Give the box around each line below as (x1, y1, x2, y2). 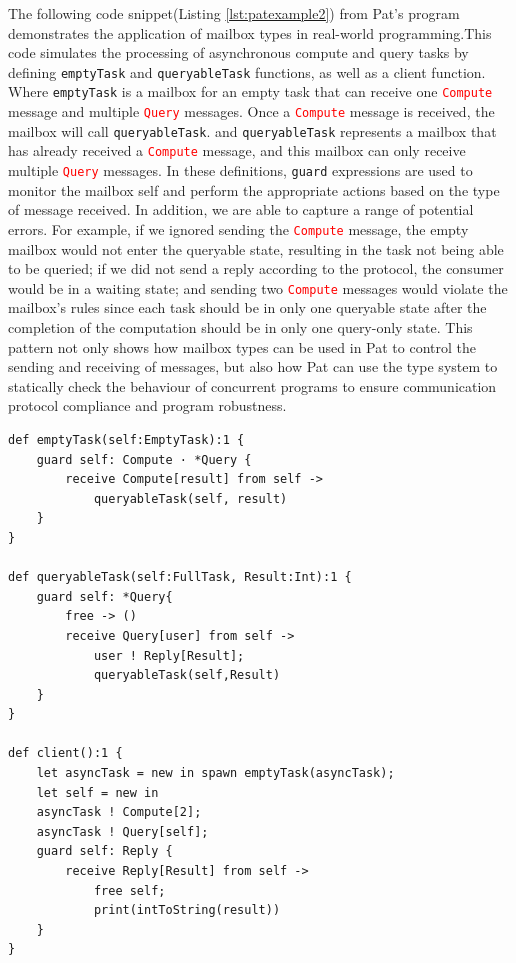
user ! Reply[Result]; (93, 648, 245, 663)
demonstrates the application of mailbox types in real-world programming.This (8, 22, 492, 43)
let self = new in (36, 785, 159, 800)
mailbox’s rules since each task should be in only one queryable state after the (8, 297, 487, 318)
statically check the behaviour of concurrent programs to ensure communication (8, 375, 497, 396)
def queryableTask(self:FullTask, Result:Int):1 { (8, 570, 352, 585)
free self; (93, 883, 166, 898)
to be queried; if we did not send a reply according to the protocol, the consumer (8, 258, 504, 279)
